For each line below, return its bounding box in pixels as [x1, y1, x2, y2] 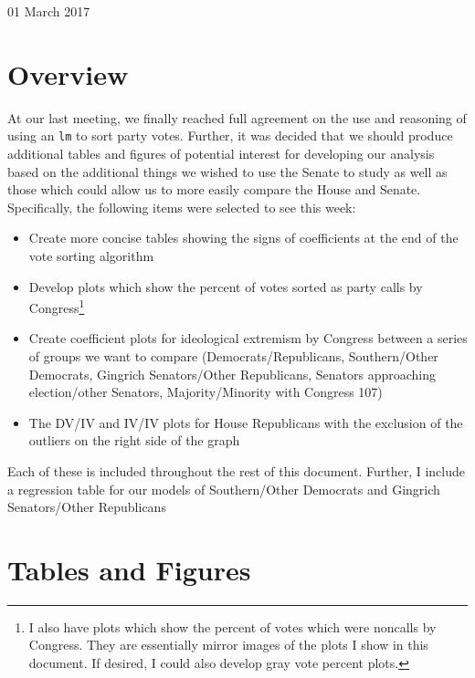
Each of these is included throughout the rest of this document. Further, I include [7, 461, 466, 480]
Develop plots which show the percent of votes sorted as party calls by [28, 276, 423, 296]
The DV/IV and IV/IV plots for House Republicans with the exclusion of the [28, 412, 463, 432]
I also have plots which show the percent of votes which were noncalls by [28, 617, 437, 636]
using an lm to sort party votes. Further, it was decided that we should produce [7, 126, 453, 145]
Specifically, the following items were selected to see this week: [7, 197, 356, 216]
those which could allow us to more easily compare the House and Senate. [7, 180, 421, 199]
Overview [7, 55, 129, 92]
